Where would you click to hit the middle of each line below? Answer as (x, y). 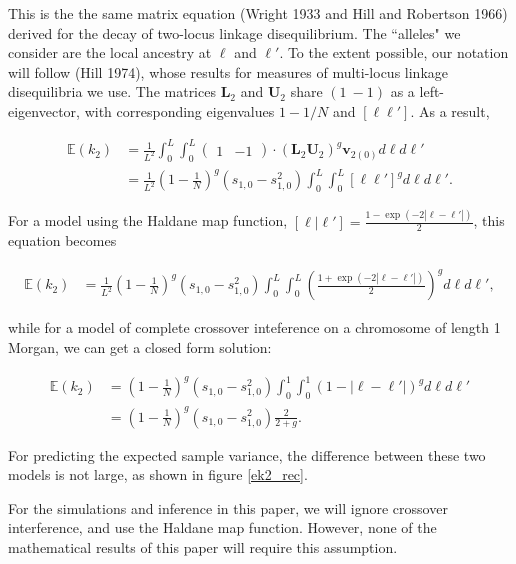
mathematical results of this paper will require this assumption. (203, 546)
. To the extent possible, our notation (394, 52)
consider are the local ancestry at (110, 52)
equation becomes (62, 240)
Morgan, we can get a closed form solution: (140, 347)
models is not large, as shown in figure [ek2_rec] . (158, 474)
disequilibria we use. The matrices (112, 91)
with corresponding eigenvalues (179, 110)
